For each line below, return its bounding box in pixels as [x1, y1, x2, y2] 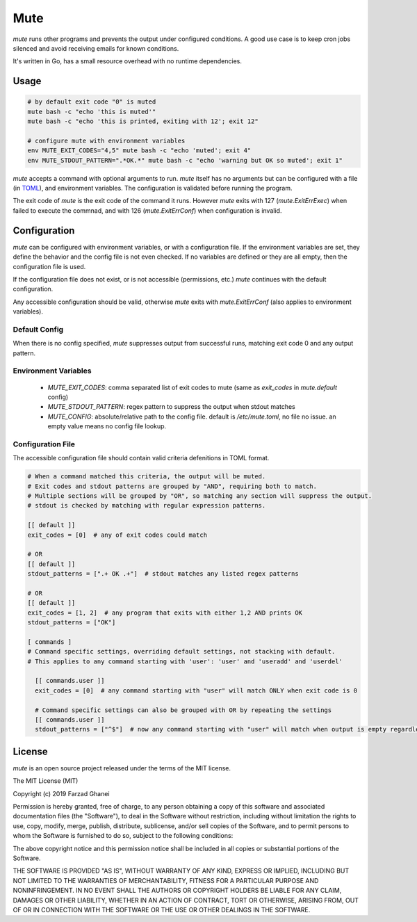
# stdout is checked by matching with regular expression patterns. [27, 501, 266, 510]
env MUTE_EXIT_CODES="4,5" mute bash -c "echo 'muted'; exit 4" [27, 147, 252, 154]
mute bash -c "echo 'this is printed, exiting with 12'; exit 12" [27, 118, 259, 125]
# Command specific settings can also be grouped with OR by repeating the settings [35, 706, 332, 714]
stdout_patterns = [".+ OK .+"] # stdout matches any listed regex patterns [27, 570, 299, 578]
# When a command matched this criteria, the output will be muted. [27, 473, 266, 480]
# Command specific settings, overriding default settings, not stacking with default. [27, 647, 336, 656]
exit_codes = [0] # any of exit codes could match [27, 531, 208, 539]
